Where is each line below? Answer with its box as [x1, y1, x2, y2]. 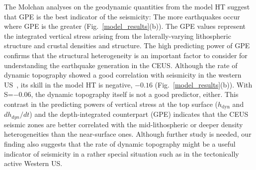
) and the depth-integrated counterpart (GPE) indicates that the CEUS [29, 109, 249, 119]
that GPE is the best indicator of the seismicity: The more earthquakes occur [4, 11, 240, 21]
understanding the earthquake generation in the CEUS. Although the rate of [4, 60, 238, 70]
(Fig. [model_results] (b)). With [155, 79, 253, 89]
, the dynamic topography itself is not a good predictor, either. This [31, 89, 239, 99]
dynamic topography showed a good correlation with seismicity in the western [4, 70, 242, 80]
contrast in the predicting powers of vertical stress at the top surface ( [4, 98, 218, 109]
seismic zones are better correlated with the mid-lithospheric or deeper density [4, 119, 243, 129]
